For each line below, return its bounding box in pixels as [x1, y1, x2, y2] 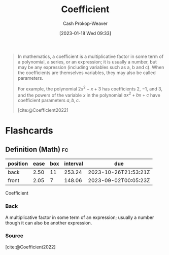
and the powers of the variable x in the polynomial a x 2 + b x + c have [17, 91, 161, 98]
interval [64, 160, 83, 167]
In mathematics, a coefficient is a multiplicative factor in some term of [17, 53, 164, 59]
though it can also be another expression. [5, 219, 92, 226]
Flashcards [5, 125, 53, 137]
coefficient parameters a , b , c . [17, 98, 80, 104]
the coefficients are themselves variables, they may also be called [17, 70, 156, 76]
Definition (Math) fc [5, 145, 69, 153]
